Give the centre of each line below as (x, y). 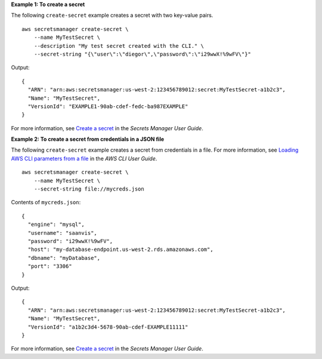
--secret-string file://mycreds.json (89, 189)
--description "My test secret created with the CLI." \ (119, 46)
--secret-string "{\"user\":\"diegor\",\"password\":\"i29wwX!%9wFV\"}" (143, 54)
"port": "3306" (50, 266)
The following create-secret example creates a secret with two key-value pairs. (112, 16)
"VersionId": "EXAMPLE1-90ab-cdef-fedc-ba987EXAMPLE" (108, 106)
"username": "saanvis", (63, 233)
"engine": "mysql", (56, 225)
